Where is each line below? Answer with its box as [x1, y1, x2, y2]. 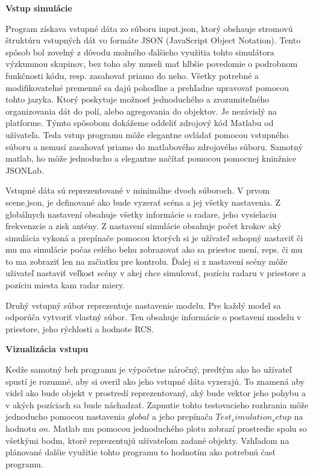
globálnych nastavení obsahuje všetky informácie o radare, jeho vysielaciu [5, 207, 277, 220]
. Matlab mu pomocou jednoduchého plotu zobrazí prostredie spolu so [48, 422, 307, 434]
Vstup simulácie [5, 2, 72, 14]
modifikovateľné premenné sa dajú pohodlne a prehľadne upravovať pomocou [5, 81, 289, 93]
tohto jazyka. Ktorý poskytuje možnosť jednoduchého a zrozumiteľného [5, 93, 270, 106]
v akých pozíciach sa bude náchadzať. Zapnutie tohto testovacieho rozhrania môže [5, 398, 309, 411]
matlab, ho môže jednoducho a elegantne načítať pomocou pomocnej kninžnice [5, 152, 297, 165]
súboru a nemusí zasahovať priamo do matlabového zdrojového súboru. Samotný [5, 140, 303, 153]
